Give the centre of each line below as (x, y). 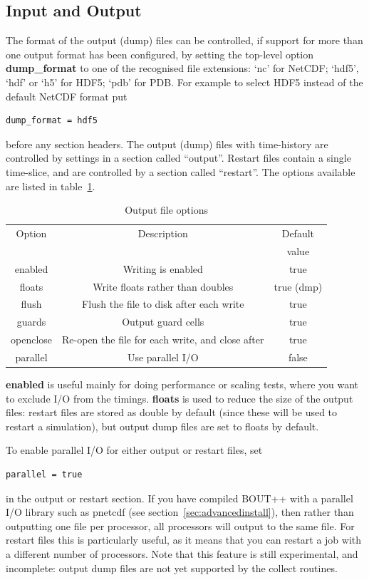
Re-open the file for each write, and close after (163, 340)
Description (163, 233)
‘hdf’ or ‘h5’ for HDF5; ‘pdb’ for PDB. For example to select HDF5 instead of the (184, 82)
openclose (32, 340)
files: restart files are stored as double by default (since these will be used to (172, 412)
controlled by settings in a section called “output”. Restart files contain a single (178, 158)
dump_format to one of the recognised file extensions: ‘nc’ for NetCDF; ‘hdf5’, (182, 68)
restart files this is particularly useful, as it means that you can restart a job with (184, 540)
